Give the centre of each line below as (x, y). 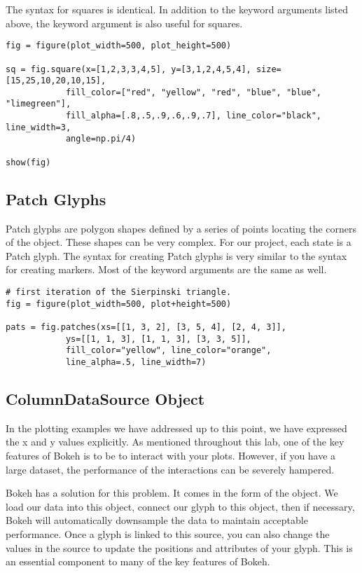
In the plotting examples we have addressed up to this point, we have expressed (176, 428)
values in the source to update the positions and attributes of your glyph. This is (179, 547)
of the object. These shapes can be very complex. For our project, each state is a (179, 242)
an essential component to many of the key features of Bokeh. (138, 561)
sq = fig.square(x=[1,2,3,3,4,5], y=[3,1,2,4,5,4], (128, 69)
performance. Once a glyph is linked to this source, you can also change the (168, 533)
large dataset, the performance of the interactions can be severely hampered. (170, 469)
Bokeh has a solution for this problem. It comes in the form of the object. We (172, 493)
